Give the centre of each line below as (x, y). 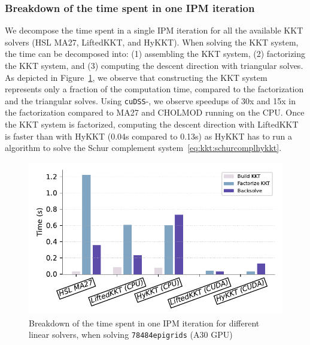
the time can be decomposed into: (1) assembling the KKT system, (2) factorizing (155, 54)
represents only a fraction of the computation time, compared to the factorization (154, 89)
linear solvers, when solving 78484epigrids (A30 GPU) (131, 335)
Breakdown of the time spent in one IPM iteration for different (144, 323)
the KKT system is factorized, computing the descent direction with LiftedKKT (152, 124)
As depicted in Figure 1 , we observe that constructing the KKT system (136, 77)
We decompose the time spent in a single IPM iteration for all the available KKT (154, 30)
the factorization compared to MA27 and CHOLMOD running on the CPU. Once (155, 112)
